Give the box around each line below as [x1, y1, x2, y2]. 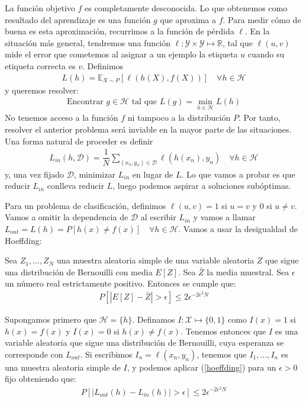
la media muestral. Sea [207, 265, 289, 278]
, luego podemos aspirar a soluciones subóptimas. [112, 179, 291, 192]
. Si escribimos [80, 348, 133, 360]
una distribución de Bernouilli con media [5, 265, 153, 278]
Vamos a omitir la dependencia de [5, 211, 128, 223]
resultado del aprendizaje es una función [5, 13, 151, 25]
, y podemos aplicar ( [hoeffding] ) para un [127, 361, 276, 373]
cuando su [247, 48, 285, 60]
